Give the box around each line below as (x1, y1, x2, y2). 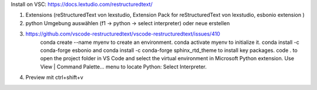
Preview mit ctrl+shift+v (25, 74, 83, 81)
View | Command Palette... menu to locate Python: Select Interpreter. (40, 63, 207, 70)
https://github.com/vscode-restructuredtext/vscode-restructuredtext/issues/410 (25, 30, 220, 37)
